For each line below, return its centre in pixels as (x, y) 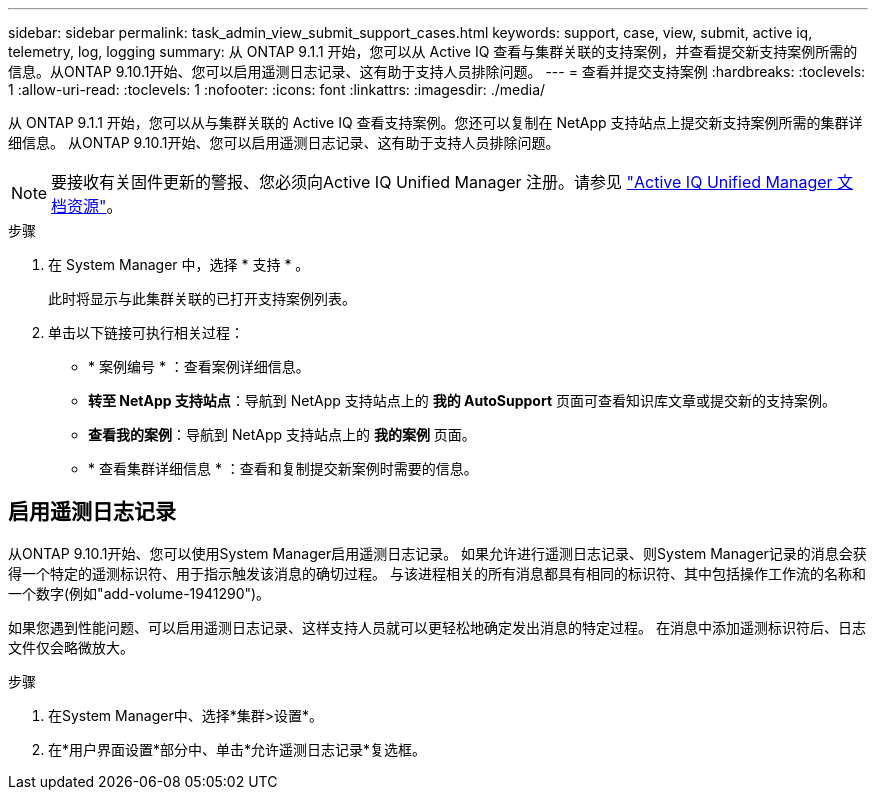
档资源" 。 (87, 206)
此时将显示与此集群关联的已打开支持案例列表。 (202, 298)
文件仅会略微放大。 (71, 647)
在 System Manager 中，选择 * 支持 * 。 (179, 264)
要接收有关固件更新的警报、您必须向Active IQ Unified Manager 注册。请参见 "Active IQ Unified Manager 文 (452, 182)
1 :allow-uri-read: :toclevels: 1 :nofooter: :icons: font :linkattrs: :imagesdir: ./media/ (277, 89)
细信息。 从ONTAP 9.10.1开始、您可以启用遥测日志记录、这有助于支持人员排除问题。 (284, 142)
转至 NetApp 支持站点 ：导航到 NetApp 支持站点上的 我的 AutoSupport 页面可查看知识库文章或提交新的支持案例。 (462, 400)
